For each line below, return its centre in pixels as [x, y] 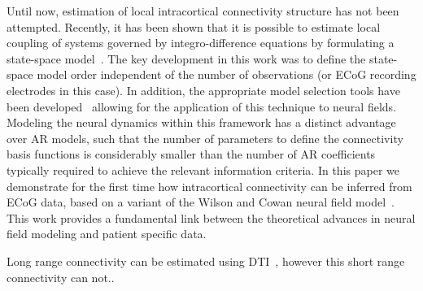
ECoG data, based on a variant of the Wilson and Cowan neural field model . [201, 202]
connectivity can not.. [61, 277]
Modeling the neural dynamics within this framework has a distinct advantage [201, 122]
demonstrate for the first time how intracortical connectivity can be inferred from [209, 186]
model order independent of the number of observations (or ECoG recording [227, 74]
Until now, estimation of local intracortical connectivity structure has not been [203, 11]
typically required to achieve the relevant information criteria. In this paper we [203, 169]
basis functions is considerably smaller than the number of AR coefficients [191, 154]
